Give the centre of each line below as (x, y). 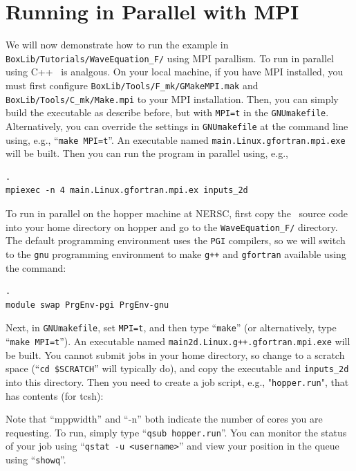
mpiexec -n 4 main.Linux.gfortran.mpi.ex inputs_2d (127, 191)
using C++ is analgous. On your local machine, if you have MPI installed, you (175, 72)
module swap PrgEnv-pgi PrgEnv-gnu (87, 305)
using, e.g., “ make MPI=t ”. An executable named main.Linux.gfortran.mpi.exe (176, 139)
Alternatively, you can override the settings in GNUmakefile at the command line (177, 126)
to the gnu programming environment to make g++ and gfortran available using (176, 253)
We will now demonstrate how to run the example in (117, 45)
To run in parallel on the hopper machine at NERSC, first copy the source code (177, 213)
